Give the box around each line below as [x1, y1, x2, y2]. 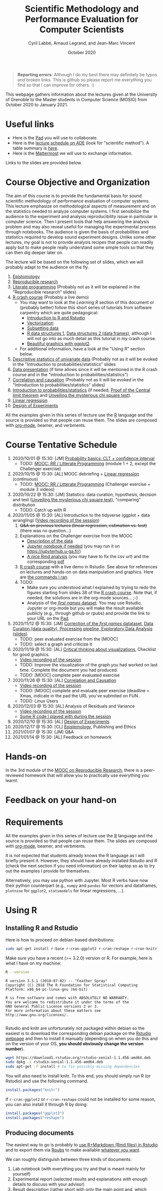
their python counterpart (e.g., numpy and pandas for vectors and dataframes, [5, 883, 158, 888]
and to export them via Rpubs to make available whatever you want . [5, 1147, 141, 1153]
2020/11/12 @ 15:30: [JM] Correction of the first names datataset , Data [12, 620, 154, 626]
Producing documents [5, 1129, 74, 1137]
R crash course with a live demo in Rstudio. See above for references [19, 563, 158, 569]
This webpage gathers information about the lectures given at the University [5, 91, 158, 97]
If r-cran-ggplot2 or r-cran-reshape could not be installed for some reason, [5, 1096, 156, 1102]
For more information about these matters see [5, 1008, 101, 1013]
